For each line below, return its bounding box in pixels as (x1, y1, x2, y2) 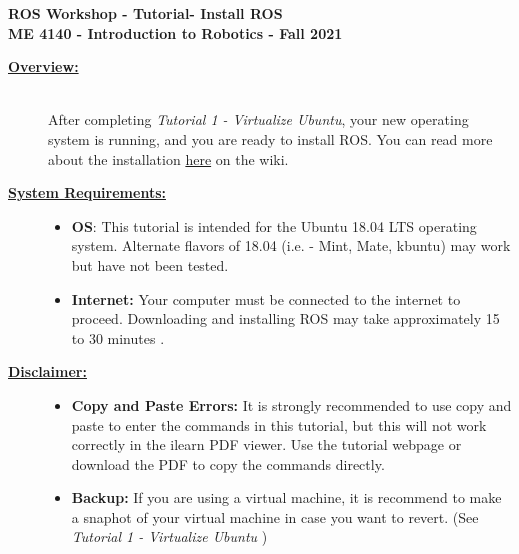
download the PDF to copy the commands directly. (71, 453, 385, 474)
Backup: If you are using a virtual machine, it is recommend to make (71, 487, 502, 508)
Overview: (8, 56, 79, 77)
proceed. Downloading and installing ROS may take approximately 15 (71, 308, 500, 329)
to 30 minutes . (71, 327, 165, 348)
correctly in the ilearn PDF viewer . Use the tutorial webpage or (71, 434, 462, 455)
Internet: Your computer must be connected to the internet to (71, 288, 461, 309)
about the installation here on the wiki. (48, 148, 289, 169)
